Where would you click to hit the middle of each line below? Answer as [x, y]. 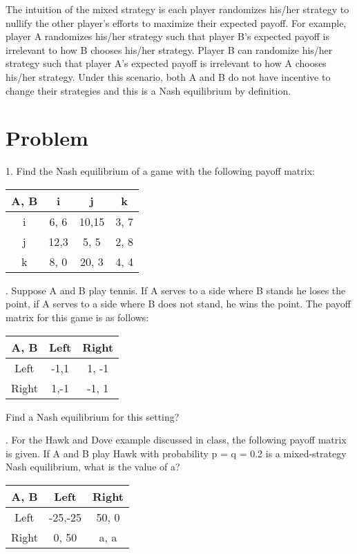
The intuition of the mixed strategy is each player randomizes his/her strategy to [177, 9]
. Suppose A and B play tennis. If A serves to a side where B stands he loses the [176, 290]
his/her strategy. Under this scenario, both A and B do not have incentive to [168, 76]
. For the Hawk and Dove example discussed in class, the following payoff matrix [176, 440]
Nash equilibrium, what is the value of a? [93, 467]
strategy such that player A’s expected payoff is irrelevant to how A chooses [166, 63]
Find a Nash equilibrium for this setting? [93, 416]
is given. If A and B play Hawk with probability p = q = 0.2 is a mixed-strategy [176, 453]
